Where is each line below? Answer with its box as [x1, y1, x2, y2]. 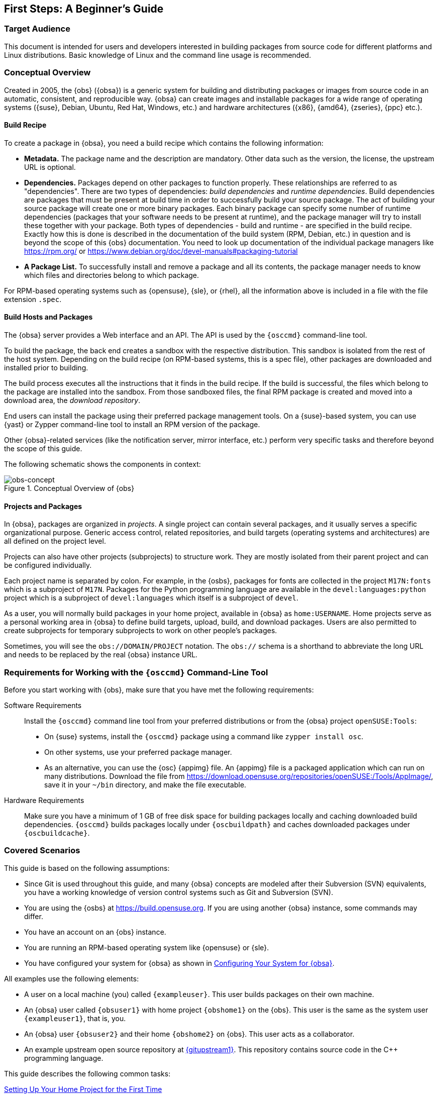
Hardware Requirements [4, 795, 84, 805]
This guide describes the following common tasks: [4, 1069, 171, 1078]
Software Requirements [4, 701, 82, 710]
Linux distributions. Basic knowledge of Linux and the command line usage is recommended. [4, 50, 311, 59]
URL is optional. [24, 162, 76, 171]
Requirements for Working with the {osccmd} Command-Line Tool [4, 667, 268, 677]
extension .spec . [4, 294, 62, 304]
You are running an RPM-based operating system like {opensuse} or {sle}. [24, 943, 269, 952]
